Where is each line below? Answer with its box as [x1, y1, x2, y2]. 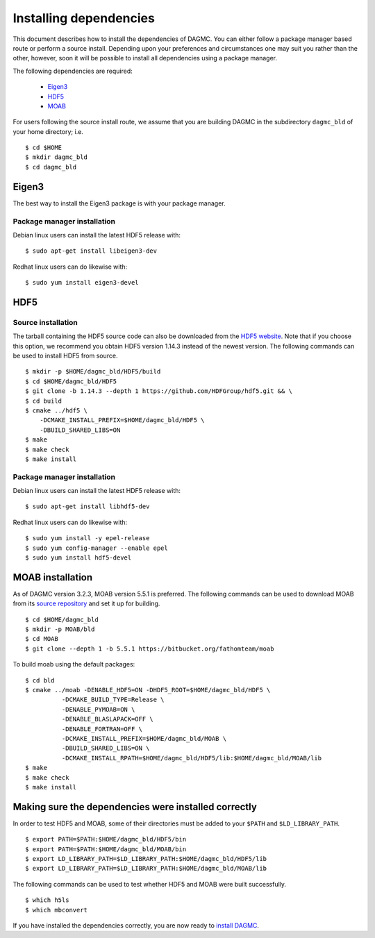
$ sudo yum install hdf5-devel [25, 554, 132, 562]
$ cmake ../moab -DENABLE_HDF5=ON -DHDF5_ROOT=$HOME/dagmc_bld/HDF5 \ [25, 686, 271, 694]
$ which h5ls [25, 896, 69, 904]
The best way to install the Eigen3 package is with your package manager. [12, 199, 226, 208]
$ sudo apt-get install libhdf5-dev [25, 503, 150, 510]
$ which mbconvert [25, 906, 88, 914]
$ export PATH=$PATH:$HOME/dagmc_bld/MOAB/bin [25, 845, 187, 853]
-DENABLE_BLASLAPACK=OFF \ [61, 715, 154, 723]
